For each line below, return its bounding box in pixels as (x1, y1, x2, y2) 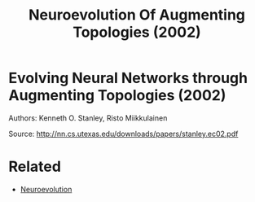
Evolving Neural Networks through (8, 69, 248, 87)
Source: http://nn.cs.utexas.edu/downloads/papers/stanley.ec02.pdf (8, 129, 239, 138)
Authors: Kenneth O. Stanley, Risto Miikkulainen (8, 112, 168, 123)
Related (8, 157, 61, 176)
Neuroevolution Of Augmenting (28, 6, 246, 24)
